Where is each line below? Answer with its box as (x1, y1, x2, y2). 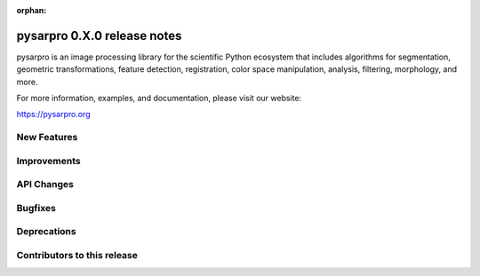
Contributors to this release (16, 249, 138, 262)
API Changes (16, 178, 75, 191)
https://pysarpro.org (16, 109, 91, 120)
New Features (16, 131, 78, 144)
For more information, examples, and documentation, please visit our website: (16, 93, 302, 104)
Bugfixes (16, 201, 57, 214)
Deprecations (16, 225, 76, 238)
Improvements (16, 154, 81, 167)
